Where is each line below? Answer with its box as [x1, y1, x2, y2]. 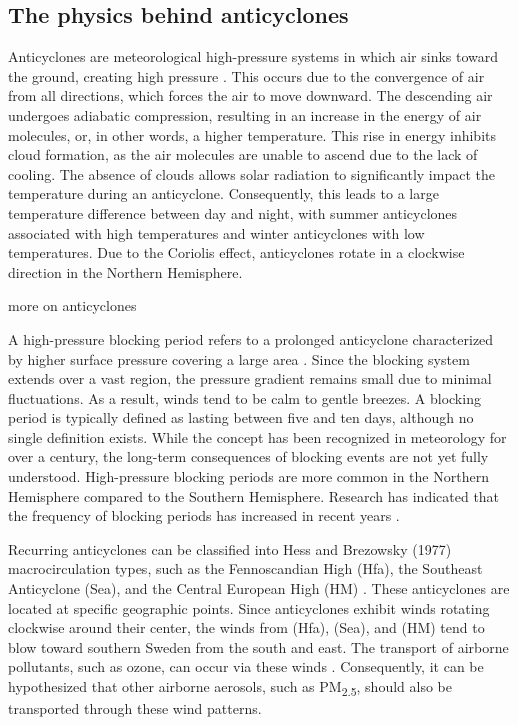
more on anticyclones [8, 295, 137, 316]
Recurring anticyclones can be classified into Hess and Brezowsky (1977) [8, 538, 452, 559]
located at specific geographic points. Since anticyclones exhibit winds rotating [8, 597, 490, 618]
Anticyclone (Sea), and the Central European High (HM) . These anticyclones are [8, 578, 510, 599]
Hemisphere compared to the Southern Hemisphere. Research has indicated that [8, 485, 500, 506]
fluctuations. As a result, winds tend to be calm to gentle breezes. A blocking [8, 387, 481, 408]
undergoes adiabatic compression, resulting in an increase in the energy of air [8, 104, 482, 125]
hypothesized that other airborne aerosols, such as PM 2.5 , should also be [8, 676, 452, 699]
